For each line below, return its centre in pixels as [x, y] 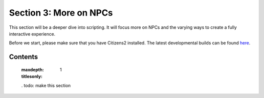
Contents [23, 57]
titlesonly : [32, 77]
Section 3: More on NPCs [61, 13]
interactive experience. [32, 34]
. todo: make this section [46, 85]
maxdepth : [33, 69]
